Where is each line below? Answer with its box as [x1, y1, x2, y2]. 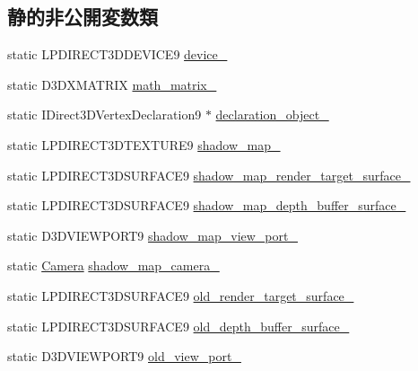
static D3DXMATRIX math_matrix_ [7, 75, 217, 93]
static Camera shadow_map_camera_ [7, 256, 220, 275]
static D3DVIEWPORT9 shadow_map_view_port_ [7, 225, 298, 244]
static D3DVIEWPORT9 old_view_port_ [7, 347, 241, 366]
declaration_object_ [215, 105, 329, 124]
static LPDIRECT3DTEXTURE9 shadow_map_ [7, 135, 281, 154]
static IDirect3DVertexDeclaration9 [7, 105, 202, 124]
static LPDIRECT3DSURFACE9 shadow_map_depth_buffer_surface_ [7, 196, 406, 215]
